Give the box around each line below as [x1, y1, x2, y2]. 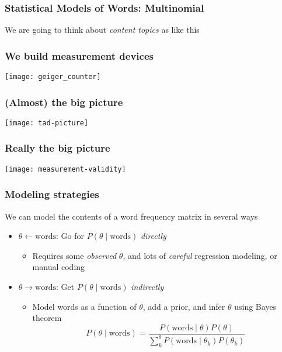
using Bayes [234, 300, 277, 312]
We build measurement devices [5, 48, 154, 63]
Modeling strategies [5, 187, 99, 201]
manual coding [32, 261, 85, 273]
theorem [32, 312, 62, 324]
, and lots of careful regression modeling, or [123, 249, 277, 261]
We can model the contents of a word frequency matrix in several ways [5, 210, 258, 222]
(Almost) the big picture [5, 94, 123, 109]
